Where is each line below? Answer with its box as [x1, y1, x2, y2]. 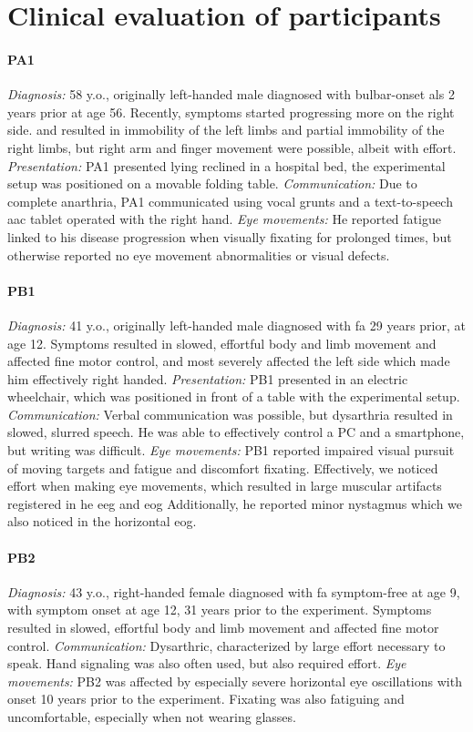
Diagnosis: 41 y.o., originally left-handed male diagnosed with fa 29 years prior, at [7, 315, 466, 334]
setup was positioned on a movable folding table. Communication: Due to [7, 174, 417, 193]
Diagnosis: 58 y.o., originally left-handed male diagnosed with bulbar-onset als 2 [7, 85, 455, 104]
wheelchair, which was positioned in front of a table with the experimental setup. [7, 387, 460, 406]
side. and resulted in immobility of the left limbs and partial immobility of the [7, 120, 445, 139]
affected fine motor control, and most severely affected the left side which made [7, 351, 450, 371]
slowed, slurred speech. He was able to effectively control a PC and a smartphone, [7, 422, 465, 442]
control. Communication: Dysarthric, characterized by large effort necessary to [7, 635, 446, 655]
